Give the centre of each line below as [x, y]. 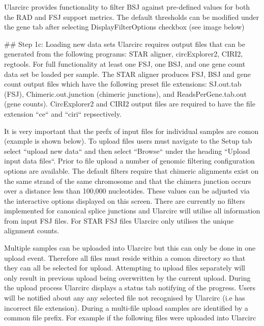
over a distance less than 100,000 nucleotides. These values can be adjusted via [127, 191]
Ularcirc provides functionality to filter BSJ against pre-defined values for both [127, 7]
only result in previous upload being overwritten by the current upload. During [127, 277]
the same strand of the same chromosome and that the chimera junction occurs [128, 181]
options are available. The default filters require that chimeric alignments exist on [131, 170]
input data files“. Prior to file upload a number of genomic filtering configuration [129, 161]
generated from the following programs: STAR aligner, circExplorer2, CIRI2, [124, 54]
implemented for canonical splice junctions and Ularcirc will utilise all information [132, 211]
